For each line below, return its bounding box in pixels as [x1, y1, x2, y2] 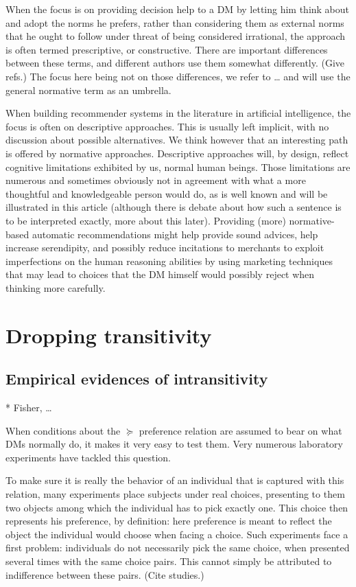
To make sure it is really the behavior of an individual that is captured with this [5, 473, 344, 487]
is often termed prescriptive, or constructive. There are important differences [5, 42, 328, 56]
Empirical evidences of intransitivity [5, 368, 268, 389]
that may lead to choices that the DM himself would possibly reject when [5, 267, 315, 281]
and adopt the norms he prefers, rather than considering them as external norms [5, 15, 344, 30]
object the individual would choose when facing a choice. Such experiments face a [5, 527, 348, 541]
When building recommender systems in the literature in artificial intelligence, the [5, 106, 351, 120]
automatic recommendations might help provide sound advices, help [32, 227, 318, 241]
